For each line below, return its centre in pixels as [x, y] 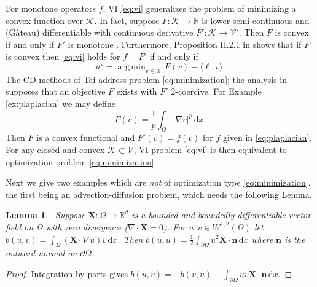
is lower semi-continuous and [256, 20]
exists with [137, 91]
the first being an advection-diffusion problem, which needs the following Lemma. [159, 194]
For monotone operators [51, 8]
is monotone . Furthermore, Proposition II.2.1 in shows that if [185, 44]
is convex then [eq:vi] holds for [63, 56]
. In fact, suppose [127, 20]
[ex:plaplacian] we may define [61, 103]
